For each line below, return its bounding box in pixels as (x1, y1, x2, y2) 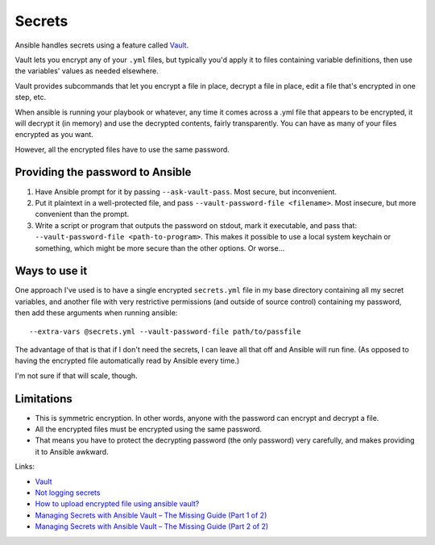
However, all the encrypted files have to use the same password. (14, 144, 230, 154)
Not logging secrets (35, 488, 101, 497)
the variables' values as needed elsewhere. (14, 66, 159, 76)
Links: (14, 462, 35, 472)
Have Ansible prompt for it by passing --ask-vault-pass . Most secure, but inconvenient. (35, 186, 338, 197)
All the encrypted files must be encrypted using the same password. (35, 424, 262, 435)
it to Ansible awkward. (35, 447, 109, 456)
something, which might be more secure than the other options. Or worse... (35, 243, 285, 253)
